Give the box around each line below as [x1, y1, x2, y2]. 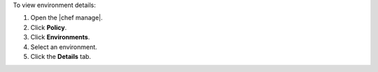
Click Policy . [30, 23, 67, 31]
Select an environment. [30, 42, 97, 51]
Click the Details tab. [30, 52, 91, 60]
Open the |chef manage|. [30, 14, 103, 22]
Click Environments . [30, 33, 90, 42]
